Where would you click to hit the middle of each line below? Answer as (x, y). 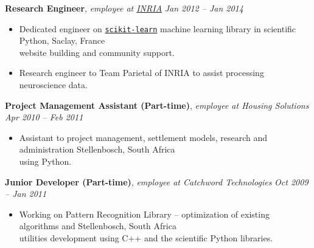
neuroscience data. (53, 85)
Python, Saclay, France (62, 40)
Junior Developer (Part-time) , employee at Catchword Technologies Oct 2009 (157, 181)
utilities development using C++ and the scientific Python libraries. (146, 237)
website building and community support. (97, 52)
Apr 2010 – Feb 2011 (44, 117)
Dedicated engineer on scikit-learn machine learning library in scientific (158, 28)
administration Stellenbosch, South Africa (97, 149)
